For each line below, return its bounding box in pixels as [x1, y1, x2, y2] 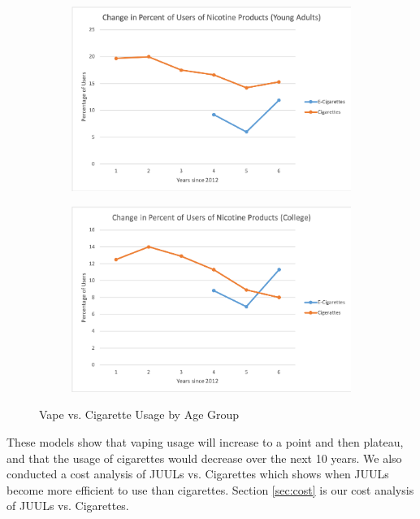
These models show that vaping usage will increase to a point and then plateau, [6, 434, 404, 451]
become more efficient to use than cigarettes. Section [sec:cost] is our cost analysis [6, 481, 414, 498]
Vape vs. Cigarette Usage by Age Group [39, 406, 240, 423]
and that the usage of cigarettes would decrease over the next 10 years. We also [6, 449, 402, 466]
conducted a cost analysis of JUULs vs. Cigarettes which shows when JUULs [6, 465, 389, 482]
